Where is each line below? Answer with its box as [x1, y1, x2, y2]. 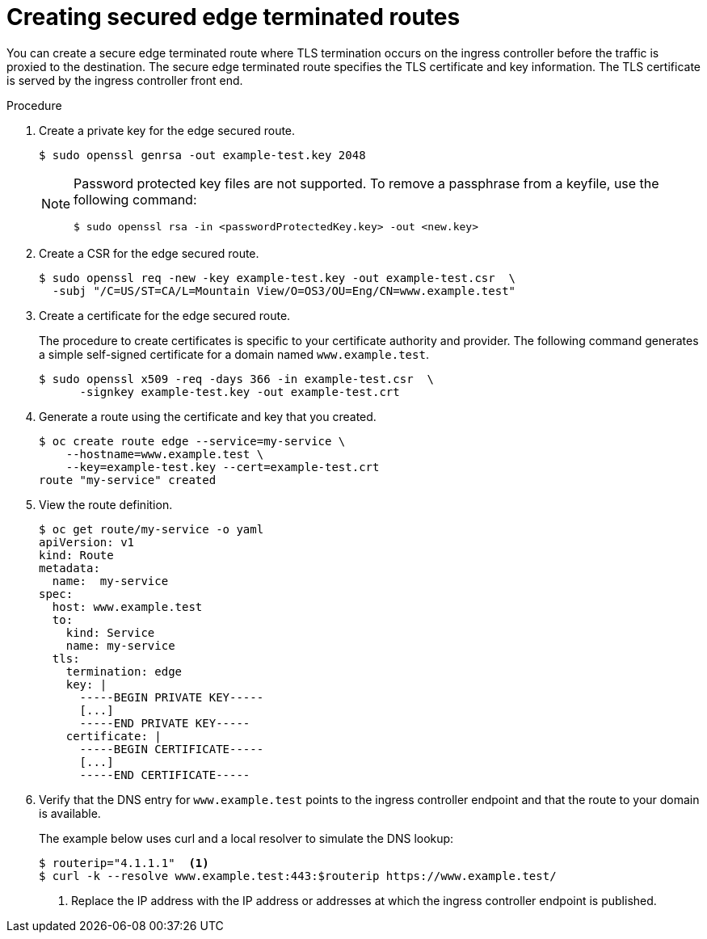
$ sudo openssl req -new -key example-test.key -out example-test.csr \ [39, 271, 516, 284]
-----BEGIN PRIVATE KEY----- [79, 690, 264, 704]
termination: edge [65, 664, 183, 678]
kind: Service [65, 625, 155, 639]
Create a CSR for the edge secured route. [39, 246, 259, 260]
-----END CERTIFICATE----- [79, 768, 250, 781]
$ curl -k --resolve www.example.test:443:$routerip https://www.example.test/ [39, 869, 557, 882]
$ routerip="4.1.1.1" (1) [39, 856, 209, 870]
